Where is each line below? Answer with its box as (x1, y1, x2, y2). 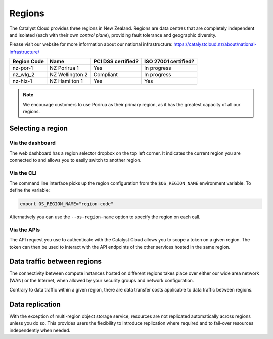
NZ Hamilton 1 (50, 78, 83, 85)
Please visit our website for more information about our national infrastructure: (9, 41, 173, 47)
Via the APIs (9, 226, 40, 233)
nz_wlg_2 (12, 71, 35, 78)
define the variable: (9, 187, 50, 193)
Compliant (93, 71, 118, 78)
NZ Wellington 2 (50, 71, 88, 78)
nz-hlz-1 (12, 78, 32, 85)
